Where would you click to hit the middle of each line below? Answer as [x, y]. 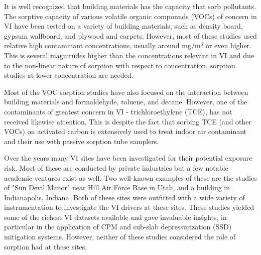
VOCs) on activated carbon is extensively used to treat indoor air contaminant [125, 131]
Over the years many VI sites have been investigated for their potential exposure [128, 158]
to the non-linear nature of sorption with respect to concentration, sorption [120, 65]
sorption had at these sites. [46, 246]
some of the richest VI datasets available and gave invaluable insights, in [115, 217]
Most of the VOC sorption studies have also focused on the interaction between [126, 92]
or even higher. [228, 45]
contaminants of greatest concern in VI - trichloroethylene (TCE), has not [118, 111]
